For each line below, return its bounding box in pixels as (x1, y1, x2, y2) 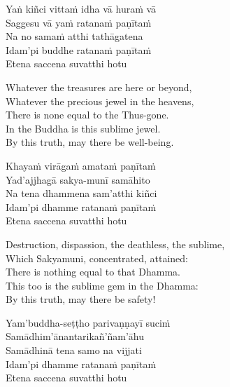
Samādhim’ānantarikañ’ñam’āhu (6, 329, 145, 344)
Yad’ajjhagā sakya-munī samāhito (6, 172, 150, 186)
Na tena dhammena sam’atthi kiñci (6, 186, 157, 201)
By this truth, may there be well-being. (6, 135, 174, 149)
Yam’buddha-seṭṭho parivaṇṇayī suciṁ (6, 315, 171, 330)
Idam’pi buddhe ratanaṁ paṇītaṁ (6, 42, 152, 57)
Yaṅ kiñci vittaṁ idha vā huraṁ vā (6, 1, 157, 15)
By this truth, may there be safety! (6, 292, 156, 306)
